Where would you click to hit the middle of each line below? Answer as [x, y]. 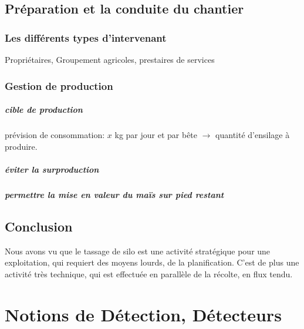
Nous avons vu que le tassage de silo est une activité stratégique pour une [138, 251]
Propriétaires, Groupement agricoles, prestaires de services [110, 59]
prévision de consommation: [55, 135]
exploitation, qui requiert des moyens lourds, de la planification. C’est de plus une [152, 262]
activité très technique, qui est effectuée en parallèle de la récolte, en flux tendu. [149, 273]
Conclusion [39, 226]
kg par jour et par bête [156, 135]
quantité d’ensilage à [253, 135]
